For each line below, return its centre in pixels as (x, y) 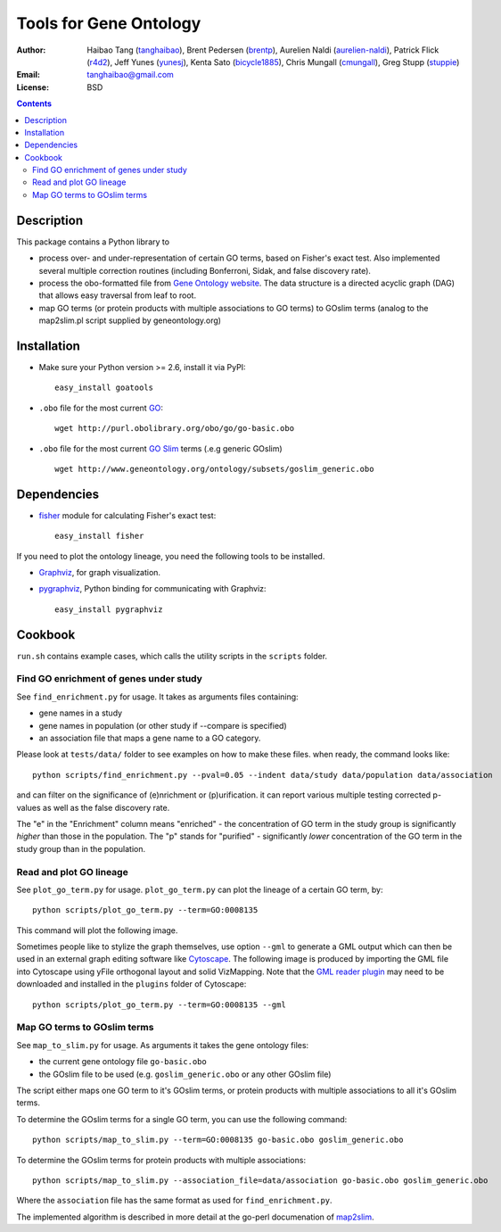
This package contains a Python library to (93, 242)
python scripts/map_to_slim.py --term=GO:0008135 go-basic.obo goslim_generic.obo (218, 1140)
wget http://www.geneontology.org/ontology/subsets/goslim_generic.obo (214, 469)
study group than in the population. (81, 848)
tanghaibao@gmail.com (130, 75)
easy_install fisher (99, 536)
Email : (28, 75)
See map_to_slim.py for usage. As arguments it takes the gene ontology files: (163, 1045)
